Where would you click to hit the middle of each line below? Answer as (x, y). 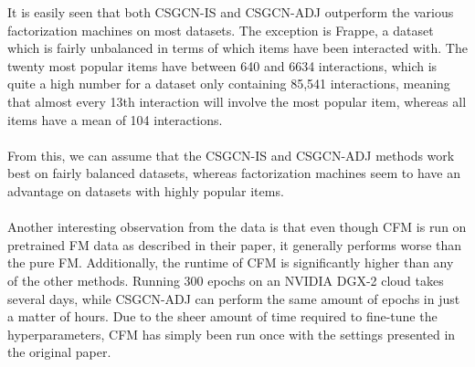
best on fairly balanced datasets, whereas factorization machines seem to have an (234, 173)
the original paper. (59, 352)
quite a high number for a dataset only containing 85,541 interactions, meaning (229, 84)
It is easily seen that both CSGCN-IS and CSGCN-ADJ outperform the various (231, 12)
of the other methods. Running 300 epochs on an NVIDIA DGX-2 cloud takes (226, 280)
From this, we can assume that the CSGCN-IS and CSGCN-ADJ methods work (231, 155)
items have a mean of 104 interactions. (115, 119)
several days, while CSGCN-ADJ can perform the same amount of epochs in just (234, 298)
